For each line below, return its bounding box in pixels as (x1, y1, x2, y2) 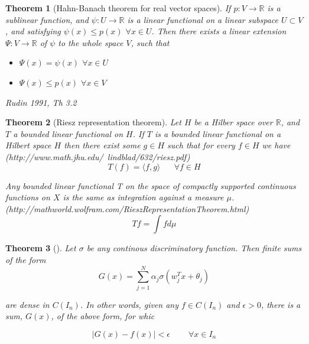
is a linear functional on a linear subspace (127, 13, 278, 25)
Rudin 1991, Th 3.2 (5, 96, 77, 108)
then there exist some (64, 139, 141, 151)
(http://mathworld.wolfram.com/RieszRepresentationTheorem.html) (5, 202, 249, 215)
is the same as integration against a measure (63, 191, 224, 203)
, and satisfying (5, 25, 61, 37)
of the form (5, 253, 46, 265)
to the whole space (58, 36, 123, 48)
